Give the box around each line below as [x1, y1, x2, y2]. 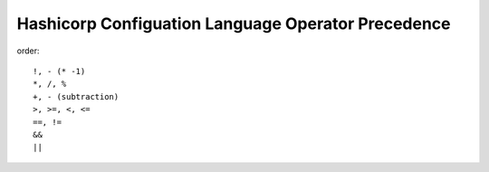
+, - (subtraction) [33, 91, 120, 101]
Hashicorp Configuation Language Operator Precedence [16, 14, 452, 33]
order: [16, 45, 40, 56]
